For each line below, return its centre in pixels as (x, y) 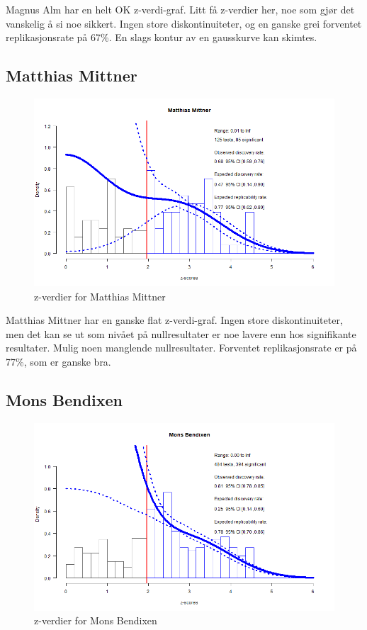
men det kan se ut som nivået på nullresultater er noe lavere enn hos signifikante (181, 333)
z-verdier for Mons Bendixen (96, 620)
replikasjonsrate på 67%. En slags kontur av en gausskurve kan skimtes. (162, 37)
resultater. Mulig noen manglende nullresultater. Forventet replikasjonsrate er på (181, 348)
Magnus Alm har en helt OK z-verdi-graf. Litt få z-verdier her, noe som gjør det (180, 9)
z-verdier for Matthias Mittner (100, 296)
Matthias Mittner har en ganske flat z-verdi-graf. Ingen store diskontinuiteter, (174, 320)
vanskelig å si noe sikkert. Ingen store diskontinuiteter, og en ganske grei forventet (184, 23)
